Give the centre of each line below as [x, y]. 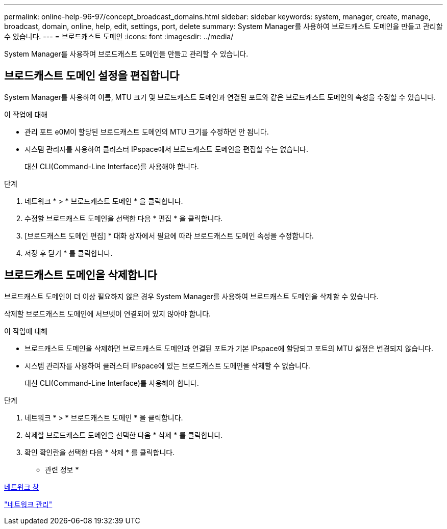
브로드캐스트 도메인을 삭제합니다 [81, 275]
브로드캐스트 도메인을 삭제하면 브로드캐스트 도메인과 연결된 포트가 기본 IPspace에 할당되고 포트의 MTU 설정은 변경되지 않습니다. [229, 348]
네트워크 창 [22, 487]
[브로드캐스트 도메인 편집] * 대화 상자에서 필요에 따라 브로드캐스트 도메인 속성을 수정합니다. [169, 235]
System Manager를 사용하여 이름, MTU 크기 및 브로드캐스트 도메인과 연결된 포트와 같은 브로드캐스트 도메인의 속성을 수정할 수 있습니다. [220, 97]
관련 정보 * [62, 469]
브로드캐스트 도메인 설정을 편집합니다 [92, 76]
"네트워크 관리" [28, 504]
